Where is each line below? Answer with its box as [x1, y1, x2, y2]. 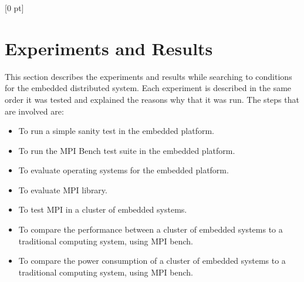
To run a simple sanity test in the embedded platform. [18, 125, 214, 137]
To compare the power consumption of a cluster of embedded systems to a [18, 254, 286, 267]
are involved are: [5, 105, 64, 117]
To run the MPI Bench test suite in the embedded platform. [18, 144, 235, 156]
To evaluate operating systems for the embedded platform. [18, 164, 229, 176]
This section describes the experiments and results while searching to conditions [5, 70, 292, 82]
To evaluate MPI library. [18, 183, 107, 196]
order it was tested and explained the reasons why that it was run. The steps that [5, 93, 299, 105]
